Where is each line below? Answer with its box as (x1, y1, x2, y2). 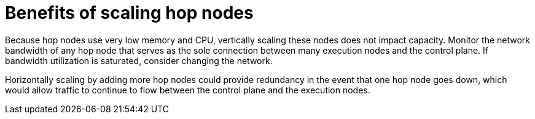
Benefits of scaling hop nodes (5, 2, 254, 23)
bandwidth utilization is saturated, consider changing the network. (5, 55, 273, 66)
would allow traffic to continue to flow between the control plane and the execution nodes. (5, 84, 370, 95)
